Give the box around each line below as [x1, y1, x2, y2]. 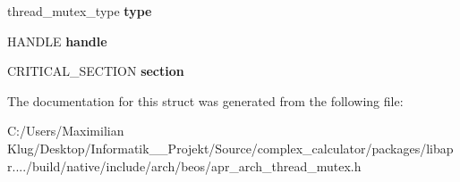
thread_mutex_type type [7, 2, 152, 20]
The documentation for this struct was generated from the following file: [7, 91, 404, 110]
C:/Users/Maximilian [7, 121, 124, 140]
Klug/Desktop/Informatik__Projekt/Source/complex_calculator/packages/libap [7, 138, 454, 157]
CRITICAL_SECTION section [7, 62, 184, 80]
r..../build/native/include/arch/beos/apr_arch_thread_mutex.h [7, 156, 362, 175]
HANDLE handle [7, 31, 107, 50]
